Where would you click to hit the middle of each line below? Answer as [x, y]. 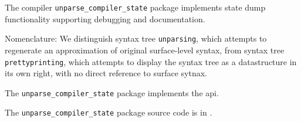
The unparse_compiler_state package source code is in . [109, 112]
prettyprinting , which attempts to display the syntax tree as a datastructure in [151, 61]
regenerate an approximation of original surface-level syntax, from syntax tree [145, 50]
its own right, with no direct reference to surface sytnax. [106, 73]
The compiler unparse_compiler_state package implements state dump [135, 7]
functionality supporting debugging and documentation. [105, 18]
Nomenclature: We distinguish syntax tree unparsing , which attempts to [136, 38]
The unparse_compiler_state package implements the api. [112, 92]
